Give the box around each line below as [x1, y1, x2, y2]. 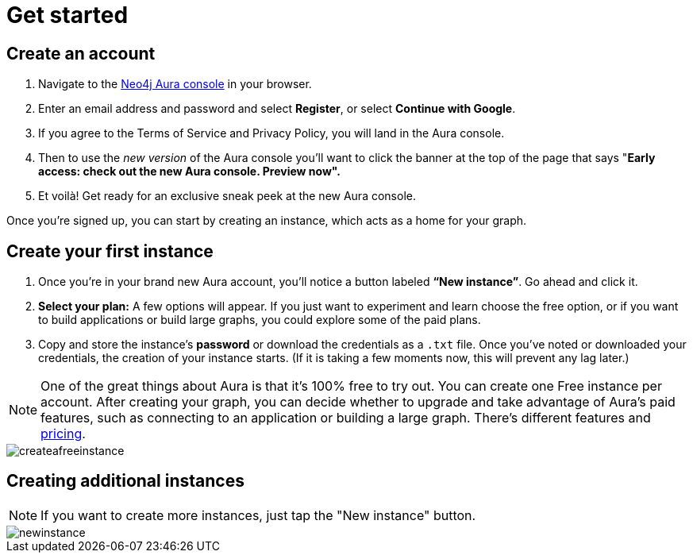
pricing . [40, 426, 86, 442]
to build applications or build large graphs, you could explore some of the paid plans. [38, 313, 481, 327]
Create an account [6, 43, 156, 64]
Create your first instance [6, 241, 214, 261]
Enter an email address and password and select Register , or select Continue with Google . [38, 102, 516, 116]
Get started [6, 2, 129, 29]
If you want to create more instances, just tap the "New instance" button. [40, 507, 476, 523]
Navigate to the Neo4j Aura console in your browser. [38, 77, 312, 91]
